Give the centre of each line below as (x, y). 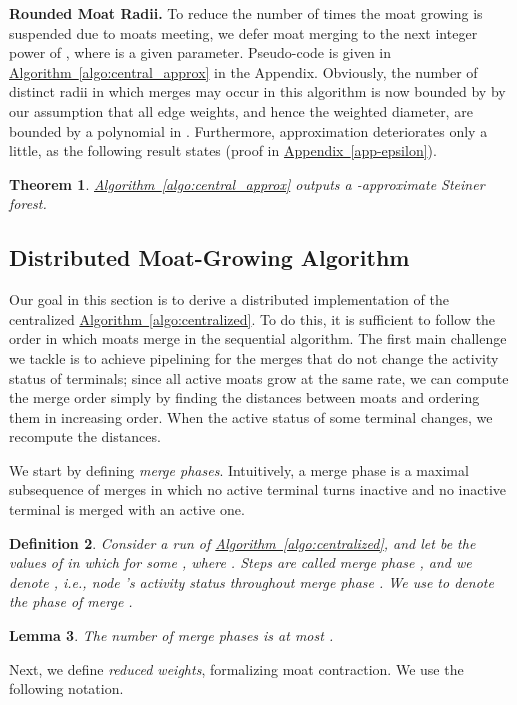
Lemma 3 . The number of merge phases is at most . (171, 635)
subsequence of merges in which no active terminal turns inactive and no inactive (258, 489)
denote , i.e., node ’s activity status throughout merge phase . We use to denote (251, 581)
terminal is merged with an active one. (127, 509)
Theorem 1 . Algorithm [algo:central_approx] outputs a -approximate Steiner (247, 183)
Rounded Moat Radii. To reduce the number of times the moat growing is (246, 13)
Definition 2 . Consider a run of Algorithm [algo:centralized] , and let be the (242, 542)
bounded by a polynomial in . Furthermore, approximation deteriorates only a (248, 130)
